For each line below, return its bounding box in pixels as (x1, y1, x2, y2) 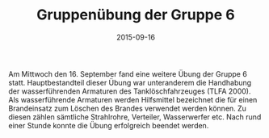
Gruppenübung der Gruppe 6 (36, 6, 236, 24)
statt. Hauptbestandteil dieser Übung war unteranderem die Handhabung (8, 77, 252, 87)
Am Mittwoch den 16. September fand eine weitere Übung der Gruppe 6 (8, 69, 248, 78)
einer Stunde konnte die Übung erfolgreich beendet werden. (8, 120, 209, 130)
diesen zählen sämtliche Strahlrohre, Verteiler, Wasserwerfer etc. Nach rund (8, 111, 262, 122)
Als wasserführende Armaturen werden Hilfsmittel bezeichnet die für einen (8, 94, 258, 104)
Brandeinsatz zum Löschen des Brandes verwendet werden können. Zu (8, 103, 246, 113)
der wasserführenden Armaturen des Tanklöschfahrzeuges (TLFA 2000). (8, 86, 251, 96)
